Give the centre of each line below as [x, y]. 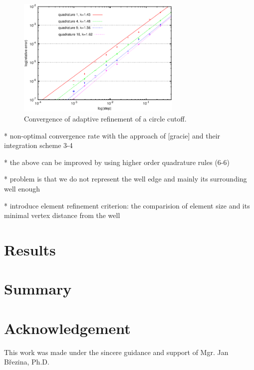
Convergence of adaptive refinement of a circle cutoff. [105, 118]
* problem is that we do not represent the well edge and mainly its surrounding [126, 179]
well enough [22, 188]
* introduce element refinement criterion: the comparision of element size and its [127, 205]
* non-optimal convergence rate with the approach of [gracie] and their [112, 135]
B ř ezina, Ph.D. [27, 362]
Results [30, 249]
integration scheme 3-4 [38, 145]
